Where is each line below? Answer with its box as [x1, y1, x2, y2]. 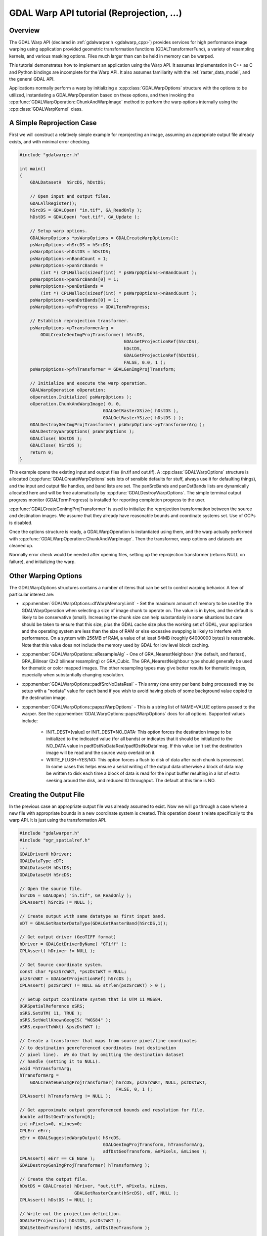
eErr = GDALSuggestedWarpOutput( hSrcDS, [19, 1135, 122, 1141]
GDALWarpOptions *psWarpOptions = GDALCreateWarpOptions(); [30, 235, 179, 241]
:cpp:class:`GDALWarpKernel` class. [9, 106, 83, 112]
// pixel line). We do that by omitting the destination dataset [19, 1052, 184, 1058]
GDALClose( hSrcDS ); [30, 442, 83, 448]
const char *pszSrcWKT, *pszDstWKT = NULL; [19, 969, 127, 974]
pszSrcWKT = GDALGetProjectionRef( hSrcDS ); [19, 975, 132, 981]
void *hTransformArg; [19, 1065, 72, 1071]
